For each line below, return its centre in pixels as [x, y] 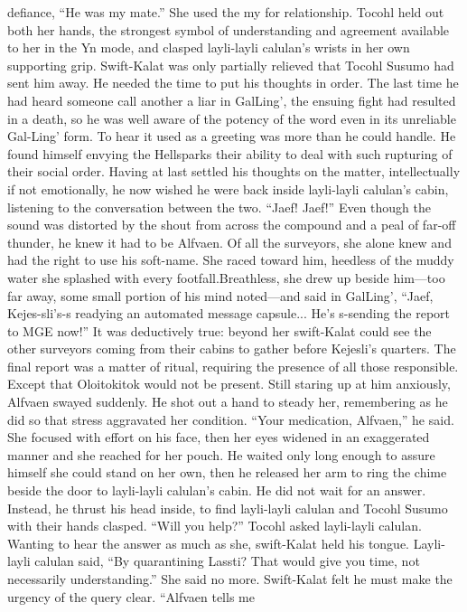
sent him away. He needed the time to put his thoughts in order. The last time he [233, 83]
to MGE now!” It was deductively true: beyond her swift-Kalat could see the [219, 330]
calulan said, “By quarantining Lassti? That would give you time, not [227, 561]
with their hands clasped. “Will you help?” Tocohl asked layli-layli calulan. [215, 526]
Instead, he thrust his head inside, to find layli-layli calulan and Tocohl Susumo [228, 508]
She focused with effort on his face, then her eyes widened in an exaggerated [219, 437]
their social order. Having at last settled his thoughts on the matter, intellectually [234, 171]
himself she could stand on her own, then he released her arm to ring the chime [227, 472]
